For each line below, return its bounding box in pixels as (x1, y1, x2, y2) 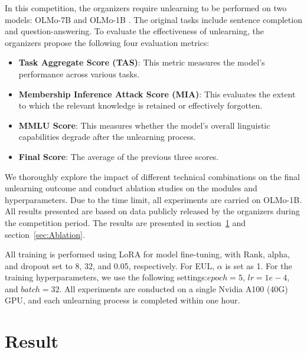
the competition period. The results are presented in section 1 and (5, 216, 246, 228)
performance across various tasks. (18, 67, 140, 80)
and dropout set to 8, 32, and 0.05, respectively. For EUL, (5, 259, 215, 272)
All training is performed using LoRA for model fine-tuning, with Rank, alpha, (5, 248, 290, 260)
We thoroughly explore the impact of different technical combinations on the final (5, 170, 300, 182)
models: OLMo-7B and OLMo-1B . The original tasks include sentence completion (5, 13, 302, 25)
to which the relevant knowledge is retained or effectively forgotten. (18, 99, 263, 112)
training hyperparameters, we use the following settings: (5, 271, 207, 283)
